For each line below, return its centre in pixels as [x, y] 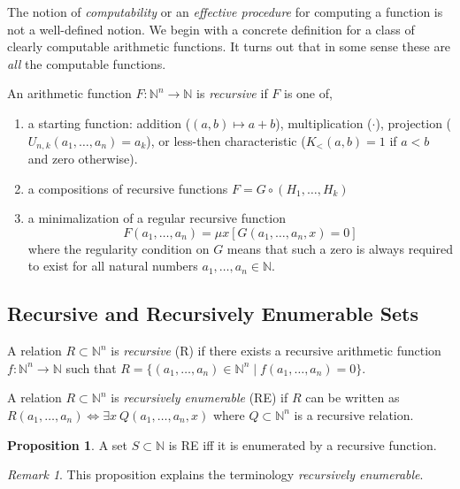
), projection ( [414, 122]
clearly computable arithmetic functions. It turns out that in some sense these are [229, 46]
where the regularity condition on [119, 248]
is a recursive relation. [354, 414]
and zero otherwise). [83, 159]
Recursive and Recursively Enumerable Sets [213, 313]
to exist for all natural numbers [113, 266]
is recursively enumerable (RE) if [199, 397]
